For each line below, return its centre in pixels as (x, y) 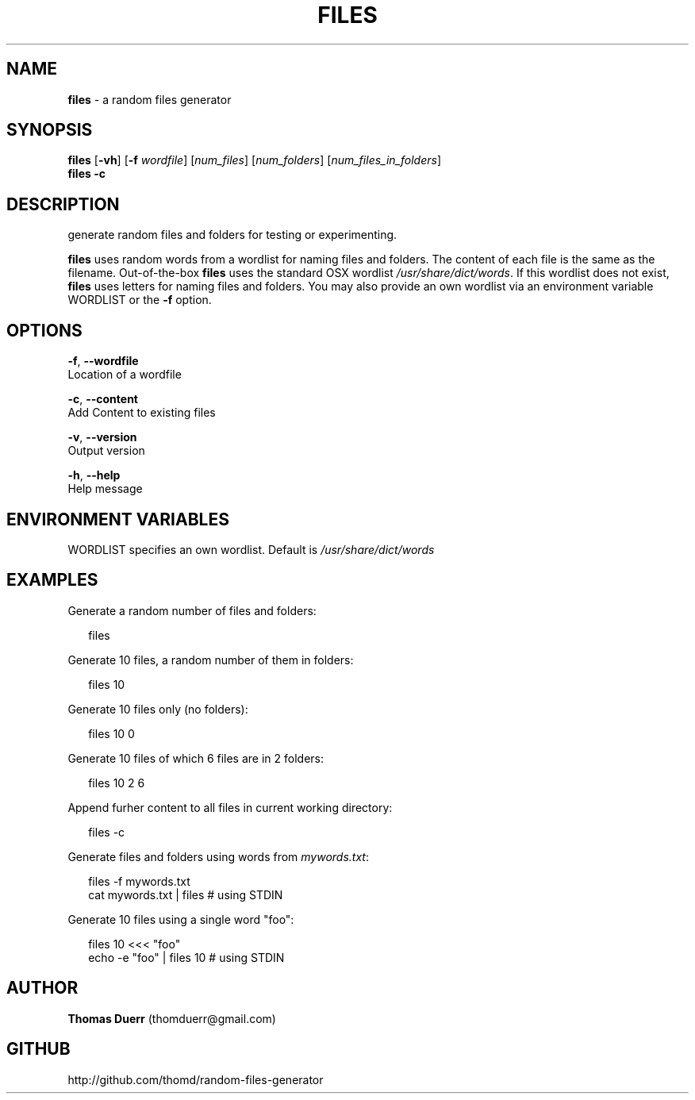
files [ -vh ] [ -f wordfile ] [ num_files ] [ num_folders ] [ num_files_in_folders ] (255, 160)
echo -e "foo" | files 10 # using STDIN (186, 957)
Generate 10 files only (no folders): (158, 709)
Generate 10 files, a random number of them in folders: (211, 660)
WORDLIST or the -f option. (140, 300)
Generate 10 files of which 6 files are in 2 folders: (196, 758)
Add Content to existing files (142, 413)
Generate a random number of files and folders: (192, 610)
